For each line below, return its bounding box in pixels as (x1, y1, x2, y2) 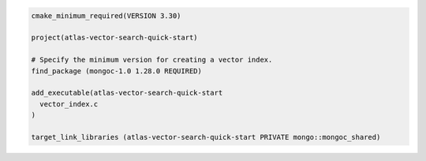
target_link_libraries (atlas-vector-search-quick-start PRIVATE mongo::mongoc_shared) (31, 133, 381, 141)
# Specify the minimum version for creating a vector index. (31, 55, 273, 65)
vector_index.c (39, 99, 99, 108)
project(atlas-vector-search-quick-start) (31, 33, 198, 43)
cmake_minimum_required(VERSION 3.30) (31, 11, 181, 20)
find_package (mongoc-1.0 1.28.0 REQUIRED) (31, 66, 203, 75)
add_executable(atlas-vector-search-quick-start (31, 88, 223, 98)
